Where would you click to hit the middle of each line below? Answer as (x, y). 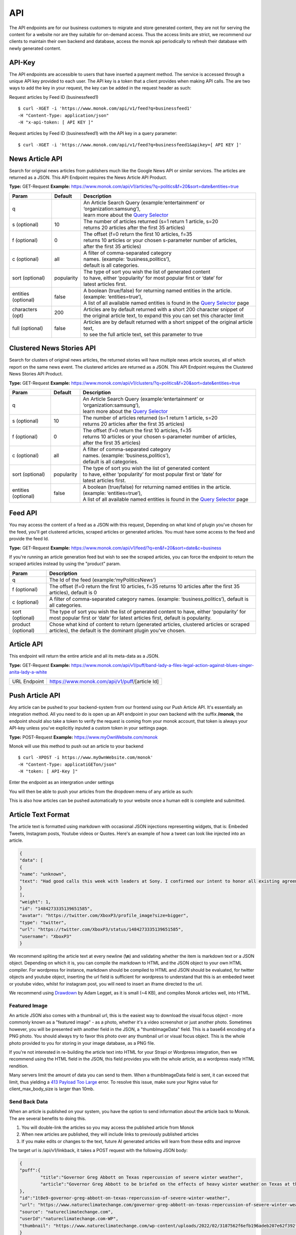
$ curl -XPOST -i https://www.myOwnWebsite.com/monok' (86, 758)
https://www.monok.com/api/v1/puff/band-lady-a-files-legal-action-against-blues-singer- (162, 665)
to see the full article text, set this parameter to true (143, 334)
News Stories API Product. (36, 374)
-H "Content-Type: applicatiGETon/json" (67, 764)
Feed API (23, 513)
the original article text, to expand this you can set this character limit (164, 315)
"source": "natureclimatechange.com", (66, 1212)
